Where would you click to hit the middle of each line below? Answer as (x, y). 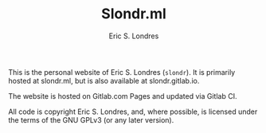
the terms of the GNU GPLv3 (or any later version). (91, 119)
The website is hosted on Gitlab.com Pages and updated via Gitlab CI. (123, 96)
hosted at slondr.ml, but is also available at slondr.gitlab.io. (104, 80)
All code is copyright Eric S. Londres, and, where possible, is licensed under (133, 111)
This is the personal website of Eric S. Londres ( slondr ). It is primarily (122, 72)
